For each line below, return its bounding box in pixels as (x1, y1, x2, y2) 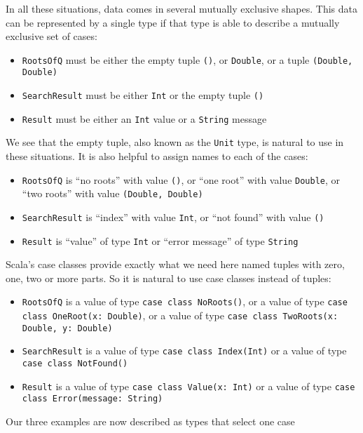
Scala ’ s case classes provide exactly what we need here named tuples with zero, (6, 257, 345, 272)
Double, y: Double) (22, 323, 113, 333)
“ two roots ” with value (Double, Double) (22, 186, 203, 201)
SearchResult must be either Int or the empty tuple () (22, 88, 264, 102)
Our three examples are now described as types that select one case (6, 414, 295, 429)
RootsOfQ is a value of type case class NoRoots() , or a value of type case (22, 294, 348, 309)
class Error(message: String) (22, 394, 163, 404)
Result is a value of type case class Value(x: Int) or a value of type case (22, 378, 355, 393)
